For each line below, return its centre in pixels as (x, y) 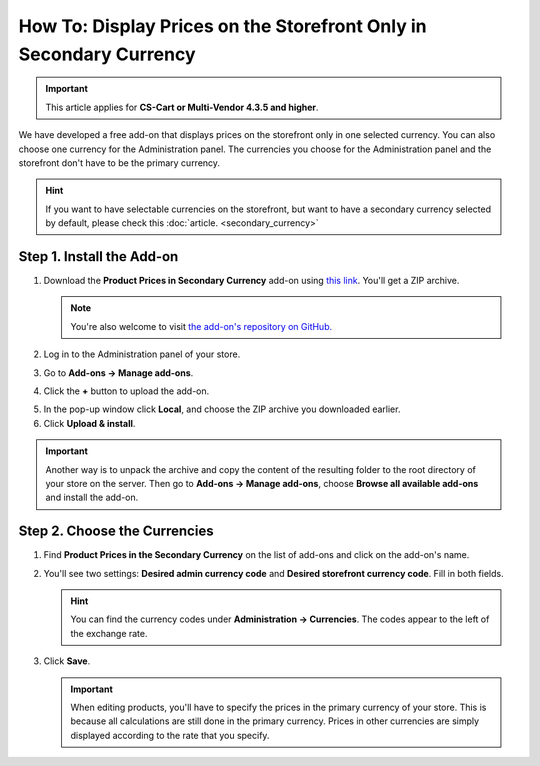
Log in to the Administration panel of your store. (142, 354)
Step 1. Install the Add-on (98, 256)
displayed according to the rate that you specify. (170, 735)
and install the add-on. (92, 497)
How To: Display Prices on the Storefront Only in (222, 26)
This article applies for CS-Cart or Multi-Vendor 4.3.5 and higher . (182, 107)
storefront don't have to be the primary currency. (119, 162)
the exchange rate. (109, 633)
